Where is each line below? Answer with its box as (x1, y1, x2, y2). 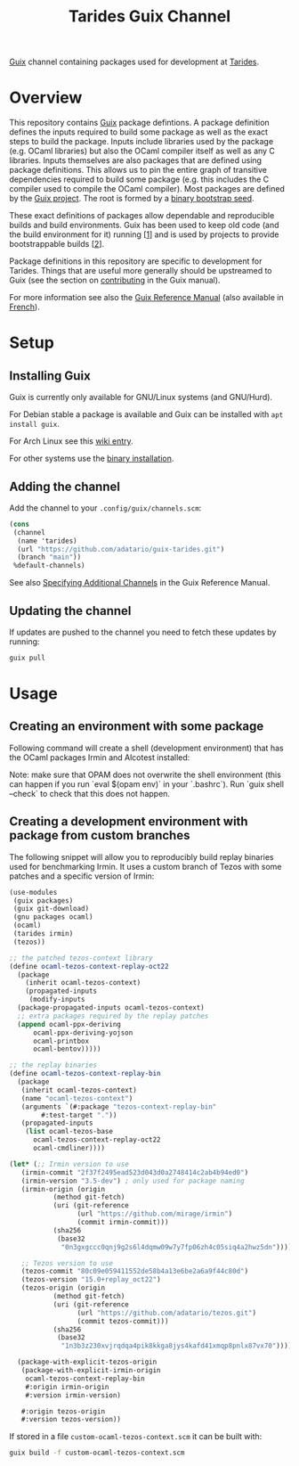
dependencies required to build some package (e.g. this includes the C (9, 174, 270, 184)
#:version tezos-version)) (20, 1415, 122, 1424)
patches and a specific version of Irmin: (9, 871, 155, 881)
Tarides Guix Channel (68, 6, 231, 27)
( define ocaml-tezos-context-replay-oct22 (9, 962, 169, 971)
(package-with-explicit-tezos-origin (17, 1357, 158, 1367)
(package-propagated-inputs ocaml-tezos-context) (17, 1003, 205, 1012)
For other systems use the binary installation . (9, 453, 174, 464)
